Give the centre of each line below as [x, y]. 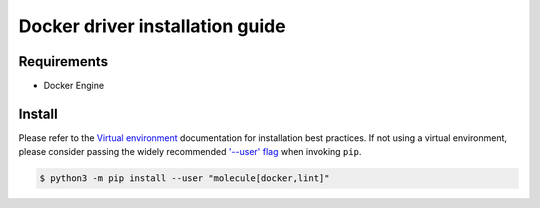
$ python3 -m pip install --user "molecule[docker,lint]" [184, 178]
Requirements [63, 61]
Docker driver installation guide [152, 26]
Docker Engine [74, 86]
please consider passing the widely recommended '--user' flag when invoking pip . [190, 152]
